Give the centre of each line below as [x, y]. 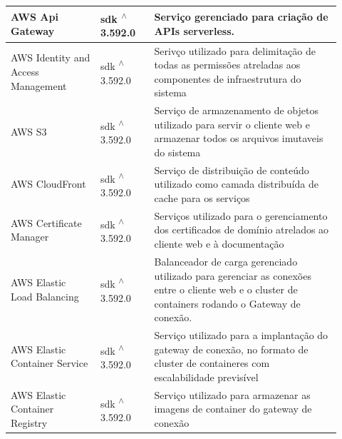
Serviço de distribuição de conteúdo [232, 170]
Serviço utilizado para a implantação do [241, 335]
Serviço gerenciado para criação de [241, 17]
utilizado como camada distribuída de [236, 184]
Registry [29, 422]
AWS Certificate [46, 222]
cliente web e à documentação [219, 244]
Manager [30, 237]
